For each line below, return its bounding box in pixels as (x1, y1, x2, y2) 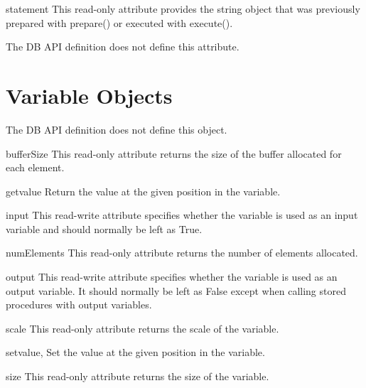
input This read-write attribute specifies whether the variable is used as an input (6, 208, 358, 222)
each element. (6, 160, 65, 175)
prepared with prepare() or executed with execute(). (6, 15, 233, 30)
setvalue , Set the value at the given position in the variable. (6, 345, 265, 360)
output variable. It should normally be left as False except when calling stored (6, 283, 346, 298)
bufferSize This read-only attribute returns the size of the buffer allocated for (6, 146, 342, 161)
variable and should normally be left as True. (6, 221, 203, 236)
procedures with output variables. (6, 297, 152, 312)
